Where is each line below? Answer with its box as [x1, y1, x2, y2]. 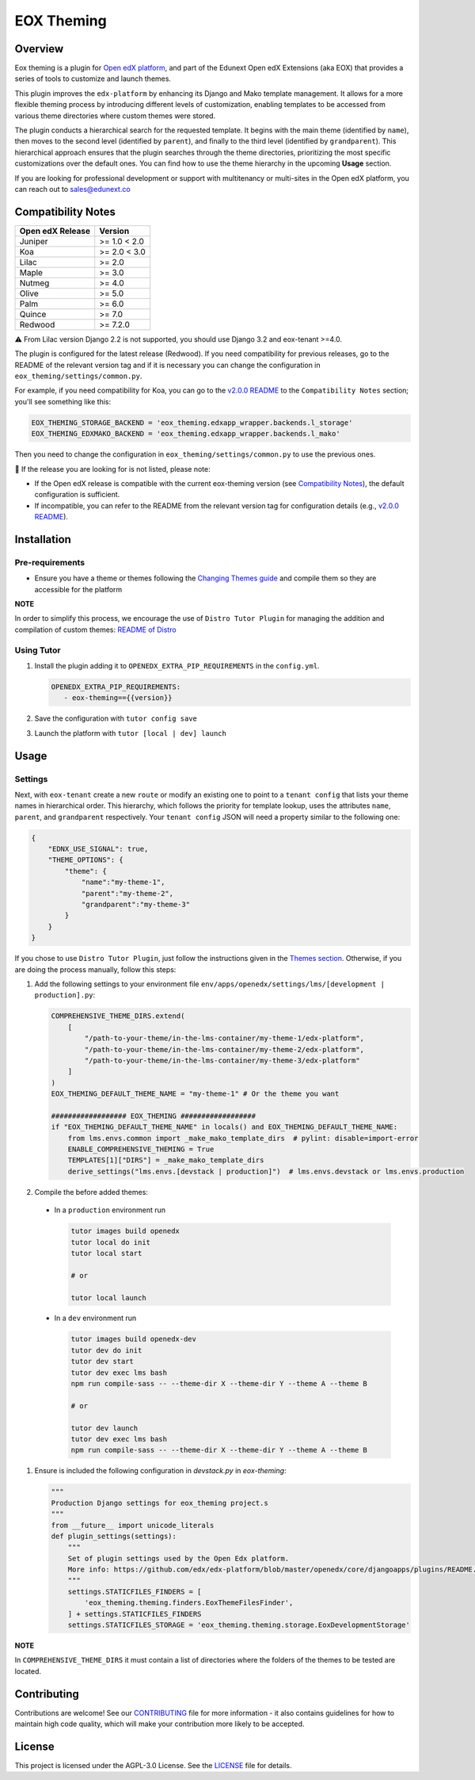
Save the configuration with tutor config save [34, 714, 198, 723]
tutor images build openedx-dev [70, 1334, 197, 1344]
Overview [14, 42, 64, 56]
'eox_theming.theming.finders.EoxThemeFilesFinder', [84, 1598, 294, 1607]
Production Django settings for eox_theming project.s [51, 1499, 268, 1507]
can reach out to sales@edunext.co [14, 184, 131, 193]
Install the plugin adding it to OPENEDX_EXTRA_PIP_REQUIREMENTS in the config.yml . [34, 661, 320, 670]
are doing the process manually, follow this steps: [14, 964, 177, 974]
